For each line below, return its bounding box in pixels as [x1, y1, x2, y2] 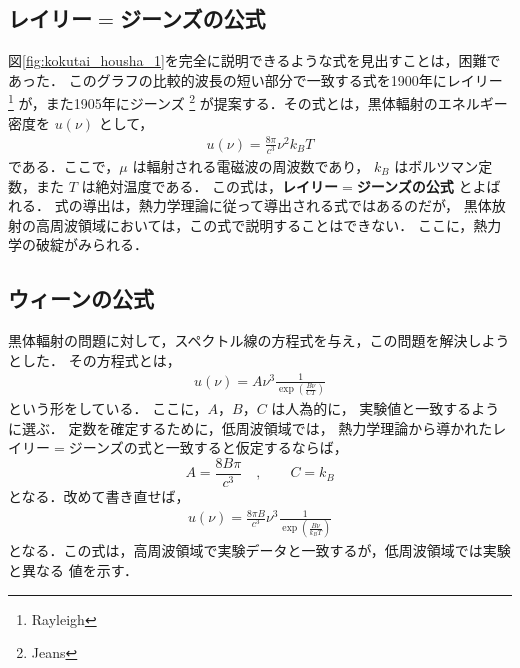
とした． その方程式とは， [8, 349, 181, 370]
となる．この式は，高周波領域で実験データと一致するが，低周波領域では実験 [8, 540, 511, 561]
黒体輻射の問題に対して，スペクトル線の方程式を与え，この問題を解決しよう [8, 330, 510, 351]
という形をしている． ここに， [8, 398, 208, 419]
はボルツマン [394, 155, 479, 176]
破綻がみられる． [35, 234, 148, 255]
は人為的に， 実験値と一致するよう [271, 398, 500, 419]
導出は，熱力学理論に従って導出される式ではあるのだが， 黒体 [82, 195, 492, 216]
